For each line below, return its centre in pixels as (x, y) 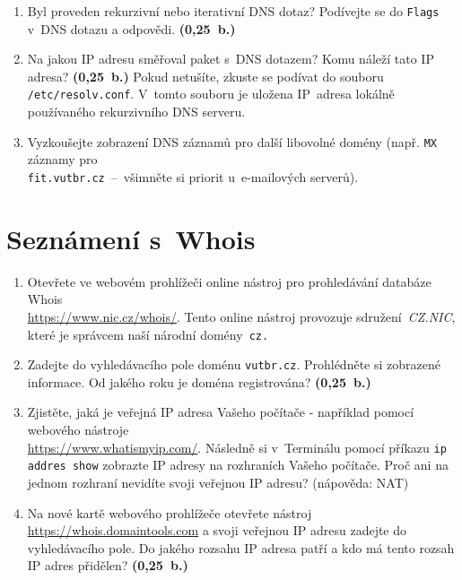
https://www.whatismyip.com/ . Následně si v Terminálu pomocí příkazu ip (237, 447)
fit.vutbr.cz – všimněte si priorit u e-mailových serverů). (193, 176)
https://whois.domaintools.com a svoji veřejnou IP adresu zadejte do (217, 530)
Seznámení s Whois (131, 238)
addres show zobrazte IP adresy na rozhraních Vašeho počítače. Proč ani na (238, 465)
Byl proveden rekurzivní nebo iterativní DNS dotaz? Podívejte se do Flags (233, 11)
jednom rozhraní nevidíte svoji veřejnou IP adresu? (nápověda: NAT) (218, 482)
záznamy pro (62, 159)
